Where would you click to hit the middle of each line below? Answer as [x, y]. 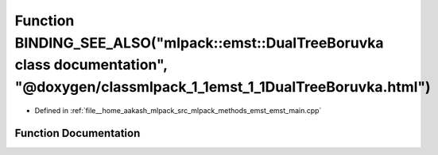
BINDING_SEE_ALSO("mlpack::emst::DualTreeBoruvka [199, 43]
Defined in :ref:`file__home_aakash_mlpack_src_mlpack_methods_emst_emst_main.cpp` [178, 110]
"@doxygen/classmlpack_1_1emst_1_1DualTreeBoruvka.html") [223, 87]
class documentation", [91, 65]
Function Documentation [78, 133]
